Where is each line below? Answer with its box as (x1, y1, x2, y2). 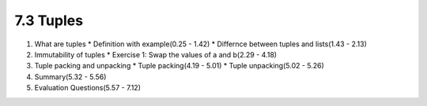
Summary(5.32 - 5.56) (34, 71, 107, 82)
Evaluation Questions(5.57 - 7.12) (34, 83, 142, 93)
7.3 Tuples (14, 12, 83, 29)
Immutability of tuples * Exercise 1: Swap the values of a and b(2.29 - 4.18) (34, 49, 277, 59)
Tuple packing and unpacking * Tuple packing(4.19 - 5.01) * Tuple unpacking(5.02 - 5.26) (34, 61, 324, 71)
